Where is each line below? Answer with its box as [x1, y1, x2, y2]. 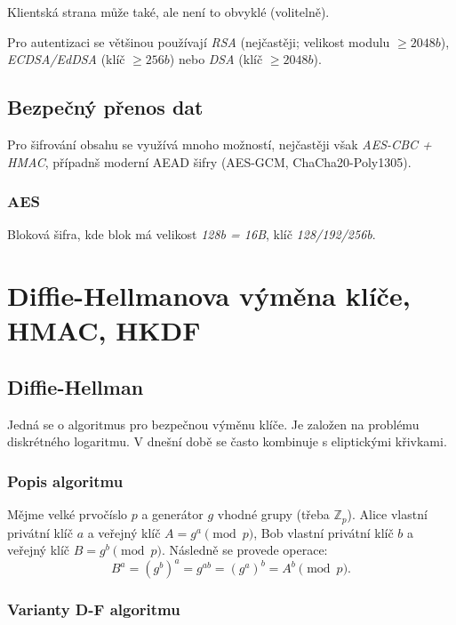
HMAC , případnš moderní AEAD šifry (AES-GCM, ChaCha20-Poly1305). [7, 152, 412, 171]
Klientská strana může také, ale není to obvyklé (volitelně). [7, 3, 330, 20]
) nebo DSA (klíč [169, 50, 263, 68]
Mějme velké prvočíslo [7, 505, 128, 524]
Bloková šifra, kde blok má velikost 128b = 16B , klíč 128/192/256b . [7, 225, 376, 244]
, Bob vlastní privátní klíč [253, 523, 394, 541]
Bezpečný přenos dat [7, 93, 204, 121]
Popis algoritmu [7, 469, 124, 492]
